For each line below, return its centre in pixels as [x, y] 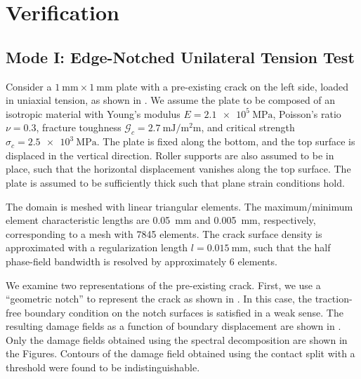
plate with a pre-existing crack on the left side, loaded [232, 86]
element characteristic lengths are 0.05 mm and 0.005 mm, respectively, [161, 220]
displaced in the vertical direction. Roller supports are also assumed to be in [170, 155]
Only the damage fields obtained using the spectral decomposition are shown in [177, 339]
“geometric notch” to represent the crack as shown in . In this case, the [159, 299]
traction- [334, 299]
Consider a [29, 86]
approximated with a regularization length [97, 247]
